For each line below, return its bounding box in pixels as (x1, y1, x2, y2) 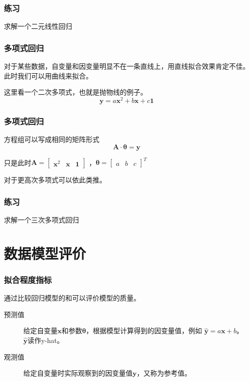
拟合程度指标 (4, 273, 52, 285)
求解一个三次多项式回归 (4, 215, 79, 225)
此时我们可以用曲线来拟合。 (4, 70, 93, 80)
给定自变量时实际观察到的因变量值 (23, 368, 133, 378)
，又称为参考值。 (136, 368, 192, 378)
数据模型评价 (4, 243, 86, 263)
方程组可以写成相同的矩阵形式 (4, 134, 99, 144)
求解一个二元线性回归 (4, 21, 72, 31)
